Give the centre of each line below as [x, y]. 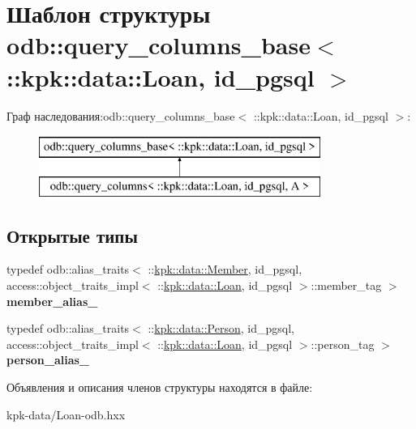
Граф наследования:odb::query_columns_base [121, 115]
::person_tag [343, 344]
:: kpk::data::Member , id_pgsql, [225, 269]
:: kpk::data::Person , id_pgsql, [221, 328]
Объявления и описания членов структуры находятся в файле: [160, 387]
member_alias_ [52, 301]
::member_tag [346, 285]
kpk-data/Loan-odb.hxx [66, 414]
